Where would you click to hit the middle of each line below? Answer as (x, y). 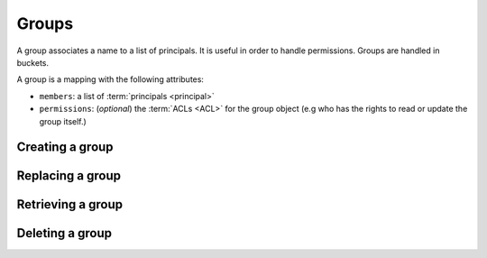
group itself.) (63, 121)
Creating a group (65, 147)
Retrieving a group (70, 204)
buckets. (33, 62)
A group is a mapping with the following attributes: (110, 79)
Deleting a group (64, 233)
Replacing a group (69, 176)
